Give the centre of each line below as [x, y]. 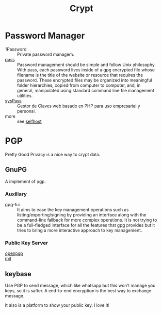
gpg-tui [13, 204]
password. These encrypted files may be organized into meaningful [85, 80]
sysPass [13, 100]
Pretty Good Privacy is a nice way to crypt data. [53, 154]
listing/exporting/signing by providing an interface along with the [82, 214]
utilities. [25, 96]
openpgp [14, 253]
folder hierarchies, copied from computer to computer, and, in [79, 85]
